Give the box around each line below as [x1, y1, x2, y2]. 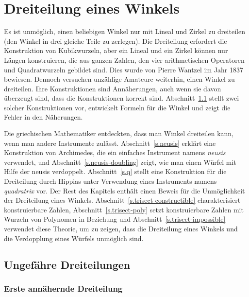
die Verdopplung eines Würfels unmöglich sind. [4, 233, 144, 243]
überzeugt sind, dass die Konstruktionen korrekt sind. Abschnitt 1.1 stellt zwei [4, 93, 239, 103]
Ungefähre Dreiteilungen [4, 257, 131, 272]
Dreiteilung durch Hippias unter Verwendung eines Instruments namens [4, 176, 217, 186]
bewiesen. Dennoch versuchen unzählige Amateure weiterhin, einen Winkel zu [4, 74, 235, 84]
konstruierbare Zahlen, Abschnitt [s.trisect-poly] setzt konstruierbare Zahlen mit [4, 204, 244, 214]
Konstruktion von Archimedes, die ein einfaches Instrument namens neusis [4, 147, 226, 157]
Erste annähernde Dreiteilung [4, 282, 123, 294]
